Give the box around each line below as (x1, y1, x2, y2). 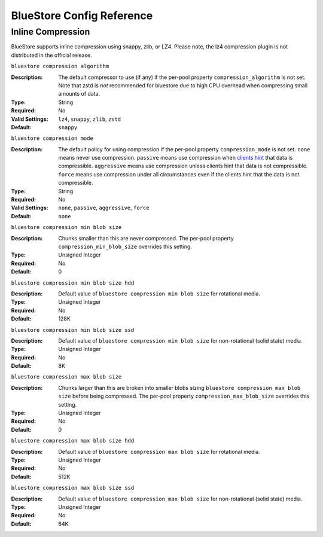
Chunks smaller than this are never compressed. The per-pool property (58, 234, 234, 242)
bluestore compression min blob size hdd (11, 279, 135, 286)
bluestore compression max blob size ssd (11, 484, 135, 492)
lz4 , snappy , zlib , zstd (58, 115, 121, 123)
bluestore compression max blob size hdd (11, 437, 135, 444)
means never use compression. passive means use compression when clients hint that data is (58, 154, 293, 161)
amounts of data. (58, 90, 100, 97)
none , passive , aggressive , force (58, 204, 150, 212)
